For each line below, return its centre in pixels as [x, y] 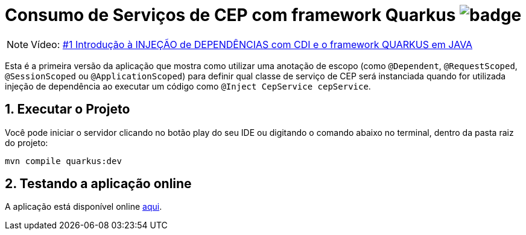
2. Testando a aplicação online [98, 184]
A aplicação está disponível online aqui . [84, 207]
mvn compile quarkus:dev [63, 161]
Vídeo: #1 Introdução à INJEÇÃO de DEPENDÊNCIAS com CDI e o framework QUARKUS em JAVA [252, 44]
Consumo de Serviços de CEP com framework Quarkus [230, 15]
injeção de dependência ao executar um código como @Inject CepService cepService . [188, 86]
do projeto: [27, 142]
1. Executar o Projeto [68, 109]
